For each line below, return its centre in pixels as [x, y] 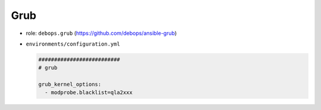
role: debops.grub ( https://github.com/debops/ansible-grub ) [101, 33]
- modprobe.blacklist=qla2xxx [89, 93]
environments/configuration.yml [73, 44]
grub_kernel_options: [70, 85]
